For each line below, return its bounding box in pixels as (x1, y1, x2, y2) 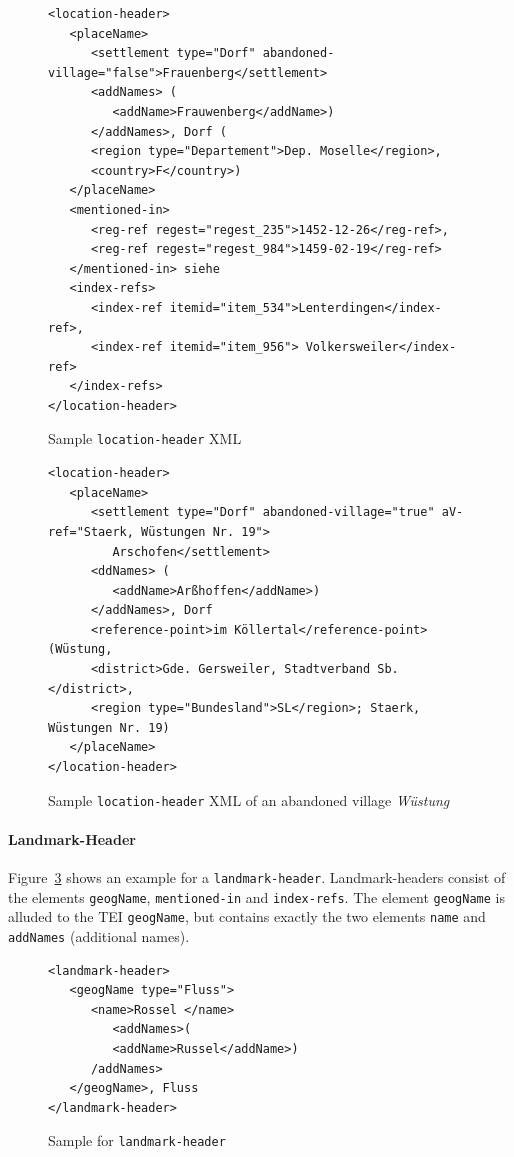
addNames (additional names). (8, 926, 190, 947)
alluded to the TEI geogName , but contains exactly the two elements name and (8, 906, 486, 927)
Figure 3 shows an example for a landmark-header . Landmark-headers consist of (8, 867, 506, 888)
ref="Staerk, (48, 524, 134, 539)
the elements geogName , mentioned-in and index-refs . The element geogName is (8, 886, 505, 907)
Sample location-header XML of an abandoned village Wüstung (48, 789, 450, 810)
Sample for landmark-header (48, 1130, 226, 1151)
